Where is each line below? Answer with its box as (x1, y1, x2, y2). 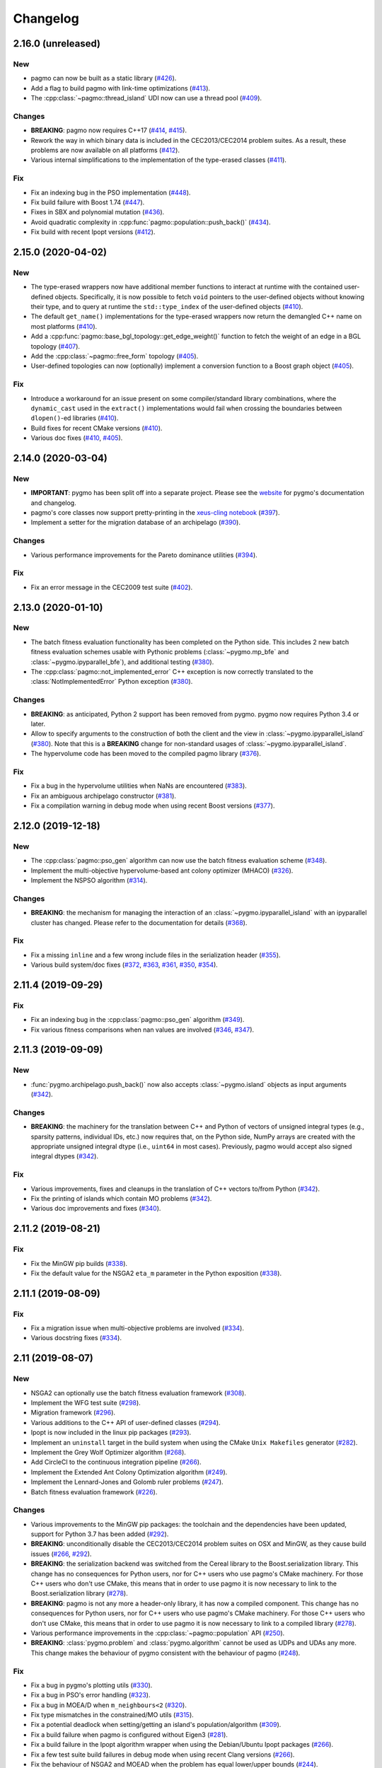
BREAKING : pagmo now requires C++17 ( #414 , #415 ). (30, 126, 187, 134)
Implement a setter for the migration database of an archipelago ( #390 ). (30, 518, 241, 527)
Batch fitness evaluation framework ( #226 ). (30, 1487, 158, 1496)
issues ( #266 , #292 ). (30, 1549, 92, 1558)
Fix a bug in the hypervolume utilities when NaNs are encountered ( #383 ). (30, 781, 247, 790)
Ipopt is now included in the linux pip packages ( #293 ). (30, 1429, 192, 1437)
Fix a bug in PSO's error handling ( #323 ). (30, 1691, 151, 1699)
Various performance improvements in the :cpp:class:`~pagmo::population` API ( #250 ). (30, 1629, 285, 1637)
